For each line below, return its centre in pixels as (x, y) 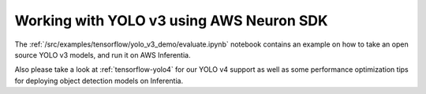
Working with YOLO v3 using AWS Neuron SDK (171, 21)
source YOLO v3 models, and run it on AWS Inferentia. (103, 55)
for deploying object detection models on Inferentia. (99, 81)
